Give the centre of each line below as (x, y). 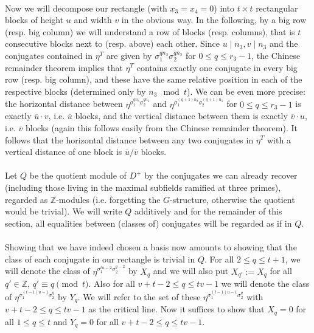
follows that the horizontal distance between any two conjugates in (129, 139)
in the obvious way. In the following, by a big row (214, 20)
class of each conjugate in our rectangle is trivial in (100, 259)
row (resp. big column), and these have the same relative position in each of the (154, 79)
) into (224, 8)
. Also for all (112, 283)
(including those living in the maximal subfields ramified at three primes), (143, 187)
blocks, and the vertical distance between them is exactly (181, 116)
